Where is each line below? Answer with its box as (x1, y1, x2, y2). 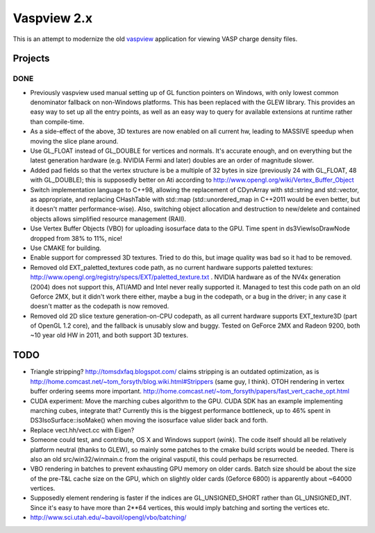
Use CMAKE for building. (30, 244, 102, 252)
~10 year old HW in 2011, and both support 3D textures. (30, 331, 189, 339)
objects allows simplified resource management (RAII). (30, 214, 187, 223)
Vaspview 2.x (12, 10, 93, 26)
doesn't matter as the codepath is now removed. (30, 302, 169, 310)
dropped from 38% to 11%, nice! (30, 234, 123, 242)
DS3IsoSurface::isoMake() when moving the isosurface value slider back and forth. (30, 416, 269, 425)
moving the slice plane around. (30, 137, 119, 145)
